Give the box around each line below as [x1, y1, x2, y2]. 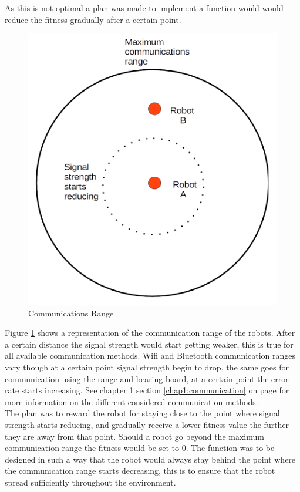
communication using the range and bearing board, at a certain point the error [5, 372, 289, 385]
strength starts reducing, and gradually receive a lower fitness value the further [5, 418, 289, 430]
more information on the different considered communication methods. [5, 395, 258, 407]
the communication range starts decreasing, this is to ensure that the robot [5, 464, 275, 477]
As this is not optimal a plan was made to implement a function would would [5, 2, 284, 14]
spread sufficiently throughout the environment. [5, 476, 176, 488]
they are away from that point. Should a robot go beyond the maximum [5, 430, 264, 442]
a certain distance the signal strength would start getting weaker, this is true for [5, 338, 294, 350]
